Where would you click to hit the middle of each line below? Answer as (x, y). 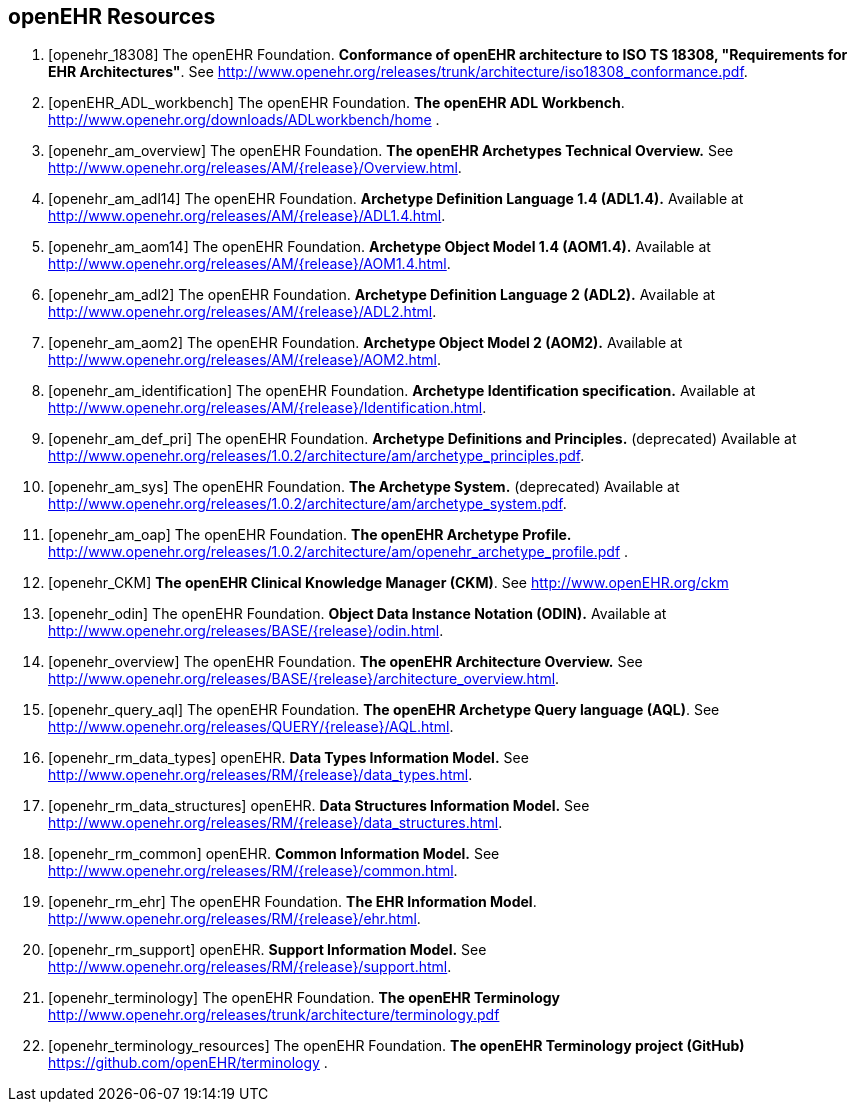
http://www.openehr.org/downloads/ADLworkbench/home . (244, 120)
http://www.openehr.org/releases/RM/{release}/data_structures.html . (275, 823)
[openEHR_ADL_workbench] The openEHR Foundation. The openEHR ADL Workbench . (336, 103)
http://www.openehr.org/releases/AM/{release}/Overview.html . (255, 168)
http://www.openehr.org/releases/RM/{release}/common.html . (253, 871)
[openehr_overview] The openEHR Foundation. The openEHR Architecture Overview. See (345, 662)
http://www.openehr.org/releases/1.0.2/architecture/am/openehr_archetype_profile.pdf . (338, 552)
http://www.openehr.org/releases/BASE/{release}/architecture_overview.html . (304, 679)
